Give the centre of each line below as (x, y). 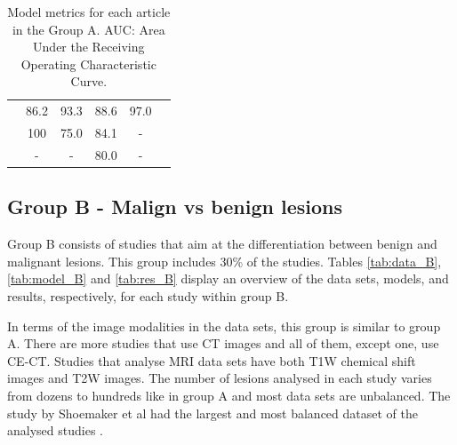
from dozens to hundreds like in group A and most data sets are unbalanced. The (229, 395)
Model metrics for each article (89, 12)
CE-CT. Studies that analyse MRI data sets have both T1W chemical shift (212, 360)
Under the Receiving (89, 47)
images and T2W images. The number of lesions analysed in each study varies (220, 378)
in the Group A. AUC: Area (88, 29)
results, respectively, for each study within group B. (148, 295)
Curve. (89, 81)
